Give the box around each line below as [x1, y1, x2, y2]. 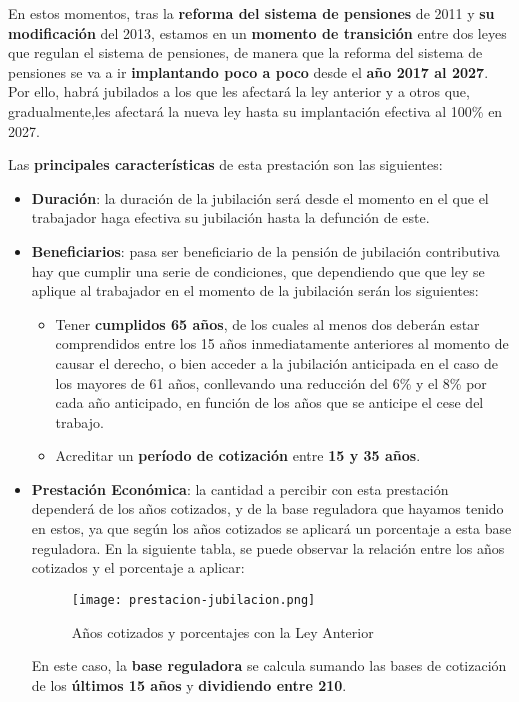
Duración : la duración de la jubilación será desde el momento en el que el [31, 187, 489, 208]
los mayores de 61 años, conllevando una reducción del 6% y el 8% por [55, 372, 487, 393]
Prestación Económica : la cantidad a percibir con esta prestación [31, 478, 449, 499]
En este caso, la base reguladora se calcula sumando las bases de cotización [31, 655, 507, 676]
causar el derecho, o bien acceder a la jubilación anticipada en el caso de [55, 352, 498, 373]
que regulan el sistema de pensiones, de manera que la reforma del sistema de [8, 42, 483, 63]
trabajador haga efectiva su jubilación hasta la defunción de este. [31, 207, 430, 228]
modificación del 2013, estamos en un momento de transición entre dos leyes [8, 22, 507, 43]
